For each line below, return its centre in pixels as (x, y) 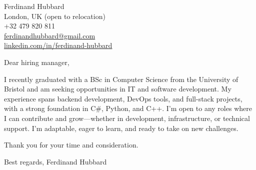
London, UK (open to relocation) (55, 16)
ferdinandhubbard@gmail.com (50, 35)
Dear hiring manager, (37, 62)
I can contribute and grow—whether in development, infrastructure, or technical (127, 118)
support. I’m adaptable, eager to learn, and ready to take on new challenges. (121, 128)
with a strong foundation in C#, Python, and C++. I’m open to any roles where (128, 108)
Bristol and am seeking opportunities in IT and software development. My (118, 89)
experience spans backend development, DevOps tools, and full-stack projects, (123, 98)
